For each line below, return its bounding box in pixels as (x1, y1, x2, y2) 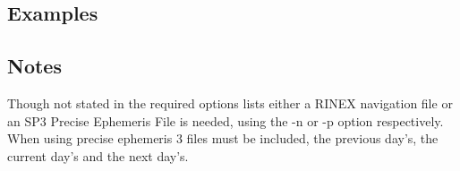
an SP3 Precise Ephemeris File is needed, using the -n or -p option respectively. (7, 111, 444, 130)
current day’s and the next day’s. (7, 146, 189, 165)
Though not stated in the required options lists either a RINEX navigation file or (7, 93, 453, 112)
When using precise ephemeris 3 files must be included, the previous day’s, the (7, 129, 439, 148)
